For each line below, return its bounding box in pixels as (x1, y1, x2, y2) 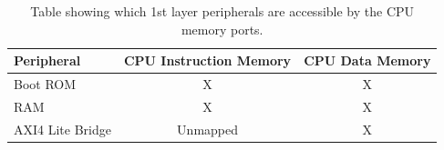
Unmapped (177, 119, 238, 138)
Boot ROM (14, 75, 77, 94)
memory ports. (181, 19, 263, 38)
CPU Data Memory (304, 51, 431, 70)
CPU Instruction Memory (123, 51, 292, 70)
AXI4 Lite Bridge (14, 119, 111, 138)
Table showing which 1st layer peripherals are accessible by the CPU (30, 2, 415, 20)
